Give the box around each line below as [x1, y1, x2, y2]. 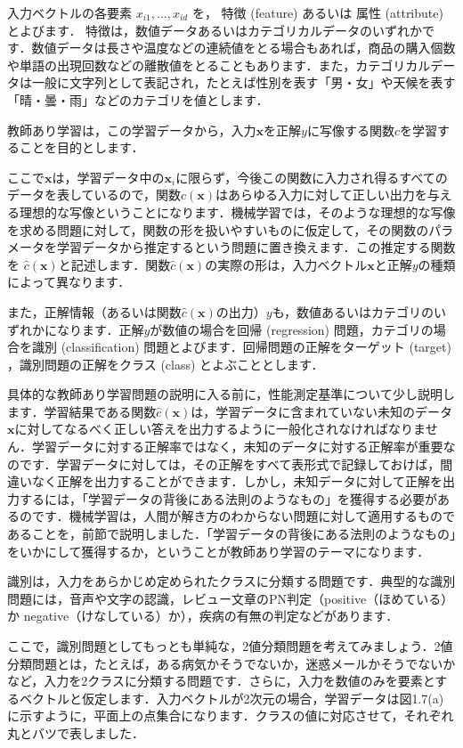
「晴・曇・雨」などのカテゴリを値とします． [7, 90, 269, 109]
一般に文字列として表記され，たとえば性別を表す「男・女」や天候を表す [31, 73, 456, 92]
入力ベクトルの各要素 [7, 4, 132, 21]
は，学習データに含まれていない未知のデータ [191, 402, 452, 420]
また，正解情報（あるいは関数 [7, 302, 182, 321]
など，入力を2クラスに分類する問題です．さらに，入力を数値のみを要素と [7, 671, 435, 690]
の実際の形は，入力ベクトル [205, 255, 368, 273]
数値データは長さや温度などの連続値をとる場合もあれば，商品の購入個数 [31, 38, 456, 57]
